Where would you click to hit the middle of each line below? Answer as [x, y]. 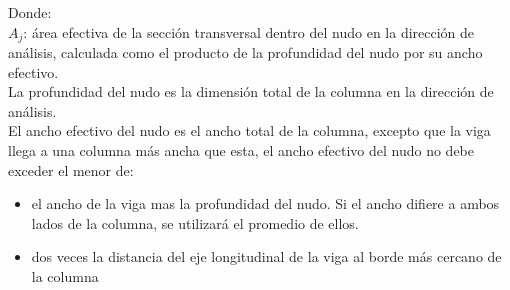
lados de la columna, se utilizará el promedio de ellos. [195, 222]
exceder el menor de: [71, 169]
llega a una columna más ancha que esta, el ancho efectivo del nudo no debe [241, 150]
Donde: [30, 12]
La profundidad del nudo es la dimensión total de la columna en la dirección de [251, 91]
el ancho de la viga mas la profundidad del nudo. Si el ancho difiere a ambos [265, 203]
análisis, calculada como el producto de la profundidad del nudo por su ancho [245, 52]
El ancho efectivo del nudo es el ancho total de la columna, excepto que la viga [249, 130]
